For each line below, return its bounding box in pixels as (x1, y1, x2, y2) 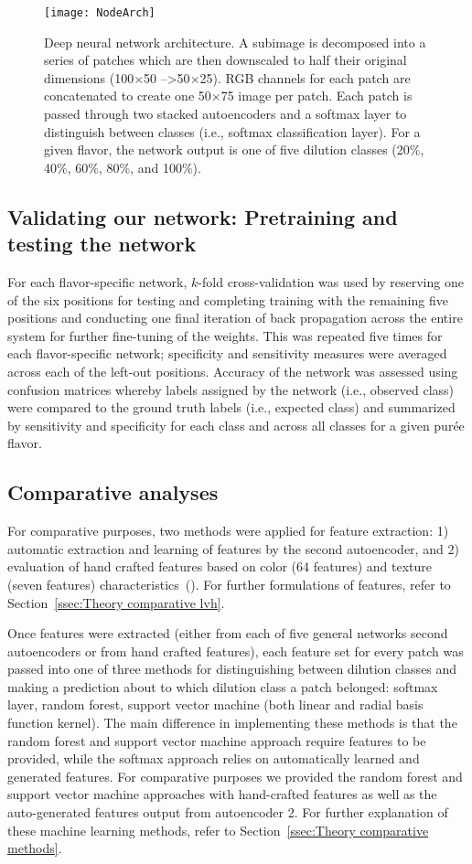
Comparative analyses (7, 478, 219, 507)
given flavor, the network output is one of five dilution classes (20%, (44, 140, 424, 159)
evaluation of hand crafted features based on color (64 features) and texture (7, 557, 433, 576)
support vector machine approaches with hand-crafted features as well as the (7, 784, 437, 804)
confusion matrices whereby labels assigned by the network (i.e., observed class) (7, 379, 455, 399)
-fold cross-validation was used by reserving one (198, 272, 464, 291)
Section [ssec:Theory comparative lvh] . (7, 592, 225, 612)
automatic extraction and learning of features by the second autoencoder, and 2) (7, 539, 459, 558)
